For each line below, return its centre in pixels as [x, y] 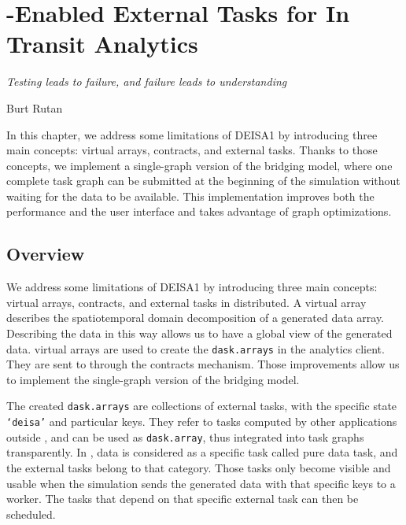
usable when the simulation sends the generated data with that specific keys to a [201, 483]
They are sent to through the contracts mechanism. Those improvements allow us [203, 364]
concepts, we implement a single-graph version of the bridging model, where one [199, 165]
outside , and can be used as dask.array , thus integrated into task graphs [185, 436]
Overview [46, 254]
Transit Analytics [102, 44]
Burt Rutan [35, 107]
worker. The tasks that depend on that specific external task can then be [183, 499]
